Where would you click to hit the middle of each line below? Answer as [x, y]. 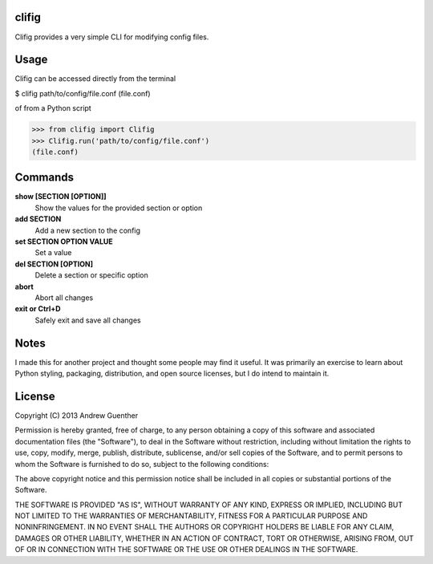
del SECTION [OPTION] [54, 264]
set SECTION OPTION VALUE [64, 241]
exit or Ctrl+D [38, 309]
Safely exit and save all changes [88, 320]
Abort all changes [64, 298]
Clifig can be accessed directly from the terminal [95, 79]
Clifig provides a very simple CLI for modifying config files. [112, 37]
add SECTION [38, 219]
